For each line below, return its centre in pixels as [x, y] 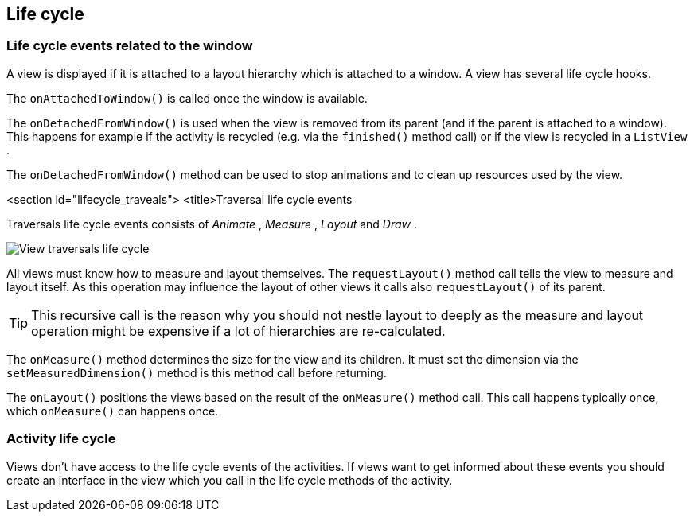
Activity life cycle [61, 439]
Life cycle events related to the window [130, 46]
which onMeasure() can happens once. [113, 411]
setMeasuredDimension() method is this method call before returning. [197, 372]
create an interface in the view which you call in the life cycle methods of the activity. [230, 480]
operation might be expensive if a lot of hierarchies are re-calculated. [238, 331]
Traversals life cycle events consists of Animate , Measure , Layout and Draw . [212, 224]
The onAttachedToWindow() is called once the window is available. [187, 98]
